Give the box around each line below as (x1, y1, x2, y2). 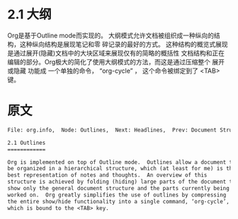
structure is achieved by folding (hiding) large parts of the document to (7, 178, 236, 186)
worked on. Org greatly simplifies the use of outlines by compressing (7, 191, 227, 199)
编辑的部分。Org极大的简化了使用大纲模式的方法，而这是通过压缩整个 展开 (7, 57, 225, 66)
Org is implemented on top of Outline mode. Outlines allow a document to (7, 158, 236, 166)
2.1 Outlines (7, 139, 46, 146)
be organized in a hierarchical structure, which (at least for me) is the (7, 165, 236, 172)
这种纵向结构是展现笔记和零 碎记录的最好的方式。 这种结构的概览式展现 (19, 40, 228, 48)
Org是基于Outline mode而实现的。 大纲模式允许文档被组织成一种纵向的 (7, 31, 215, 40)
